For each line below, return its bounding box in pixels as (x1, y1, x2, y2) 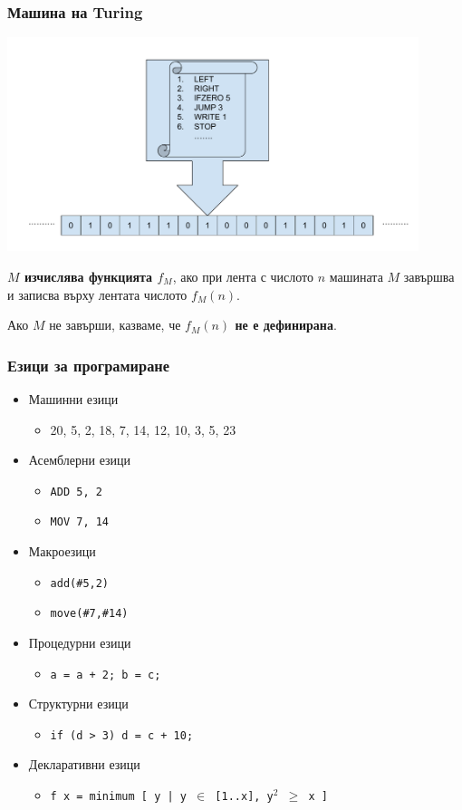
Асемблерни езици (28, 450, 131, 469)
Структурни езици (28, 694, 129, 713)
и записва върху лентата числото (7, 284, 188, 304)
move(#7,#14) (50, 607, 129, 621)
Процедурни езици (28, 632, 131, 651)
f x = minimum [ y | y (50, 790, 187, 803)
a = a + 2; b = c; (50, 668, 161, 681)
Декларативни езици (28, 755, 140, 774)
